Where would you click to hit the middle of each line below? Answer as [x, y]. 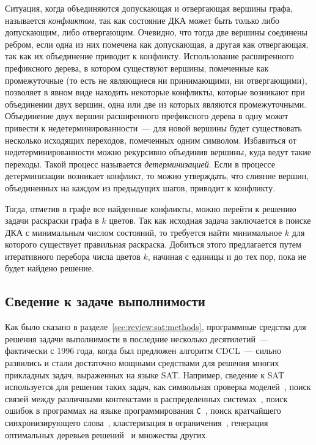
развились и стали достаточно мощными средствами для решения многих [142, 363]
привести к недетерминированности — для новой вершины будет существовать [153, 127]
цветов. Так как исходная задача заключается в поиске [210, 220]
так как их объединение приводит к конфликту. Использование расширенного [149, 56]
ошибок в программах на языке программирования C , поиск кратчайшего [143, 410]
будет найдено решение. [50, 268]
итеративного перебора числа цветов [73, 256]
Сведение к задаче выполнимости [105, 301]
